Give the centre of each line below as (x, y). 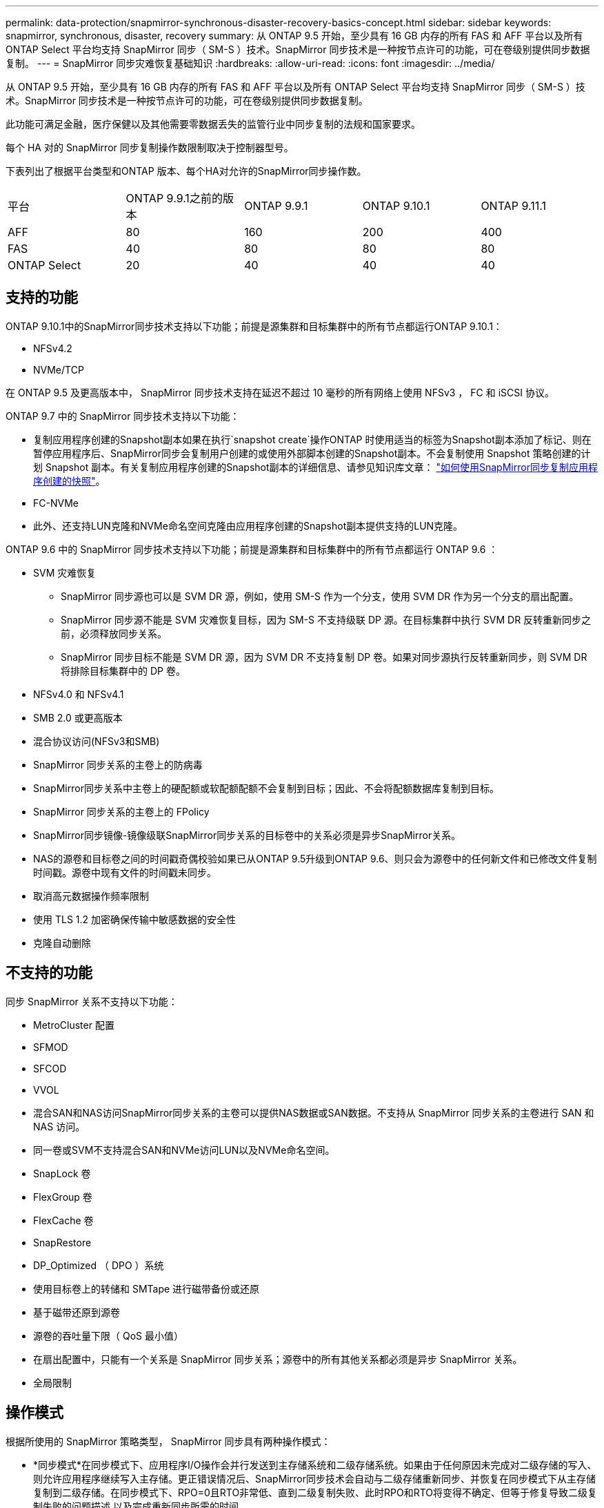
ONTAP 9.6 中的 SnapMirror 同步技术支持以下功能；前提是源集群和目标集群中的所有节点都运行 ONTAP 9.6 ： (252, 549)
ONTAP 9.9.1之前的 (174, 198)
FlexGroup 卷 (63, 1197)
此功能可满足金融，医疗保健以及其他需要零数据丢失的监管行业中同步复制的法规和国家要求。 (213, 124)
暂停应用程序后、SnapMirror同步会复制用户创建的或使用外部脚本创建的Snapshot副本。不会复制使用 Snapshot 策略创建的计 (312, 453)
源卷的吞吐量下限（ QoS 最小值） (108, 1335)
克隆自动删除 (62, 942)
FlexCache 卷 (63, 1220)
